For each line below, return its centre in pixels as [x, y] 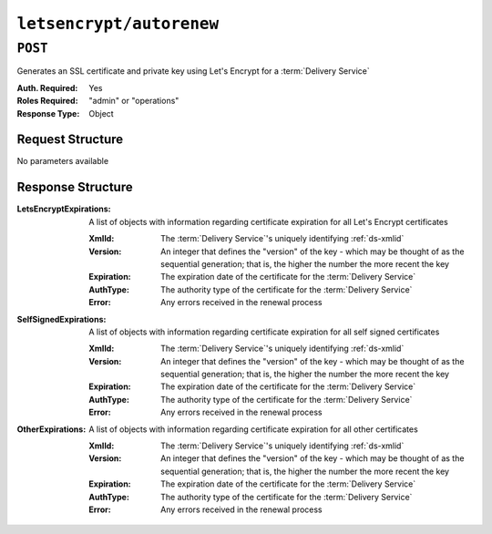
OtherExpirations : [51, 429]
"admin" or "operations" [134, 101]
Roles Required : [47, 101]
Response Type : [48, 113]
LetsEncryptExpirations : [64, 209]
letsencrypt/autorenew [118, 24]
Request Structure [70, 140]
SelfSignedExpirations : [61, 319]
